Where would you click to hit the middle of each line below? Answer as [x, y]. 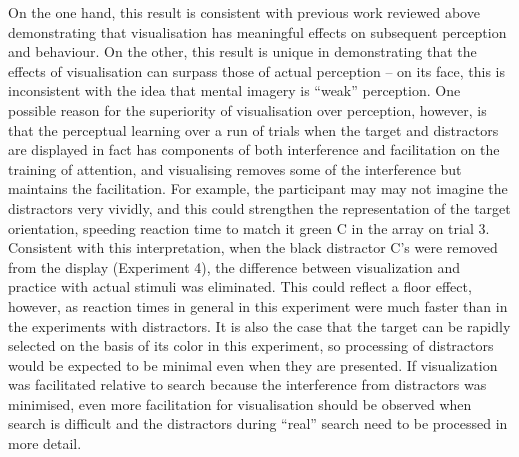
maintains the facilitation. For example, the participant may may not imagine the [258, 188]
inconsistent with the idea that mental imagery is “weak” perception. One [234, 90]
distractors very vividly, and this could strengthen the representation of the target [259, 207]
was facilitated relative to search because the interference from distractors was [247, 384]
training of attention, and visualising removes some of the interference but [235, 168]
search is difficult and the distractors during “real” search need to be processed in [258, 423]
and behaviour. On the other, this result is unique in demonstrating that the [242, 51]
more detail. [45, 443]
